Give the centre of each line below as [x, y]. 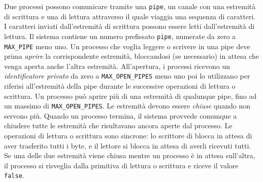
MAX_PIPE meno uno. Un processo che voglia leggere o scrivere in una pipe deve [127, 46]
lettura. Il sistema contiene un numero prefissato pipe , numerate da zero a [120, 36]
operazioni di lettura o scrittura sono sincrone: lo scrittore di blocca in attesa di [128, 136]
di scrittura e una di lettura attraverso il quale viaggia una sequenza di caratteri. [130, 16]
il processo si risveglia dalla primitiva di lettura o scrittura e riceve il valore [121, 165]
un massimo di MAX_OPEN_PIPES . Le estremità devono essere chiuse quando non [127, 106]
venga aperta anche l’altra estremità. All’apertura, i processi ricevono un [117, 66]
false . [14, 175]
